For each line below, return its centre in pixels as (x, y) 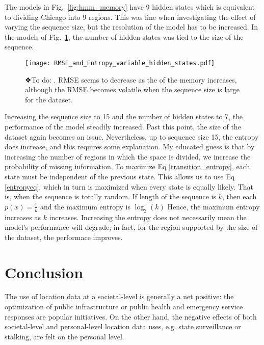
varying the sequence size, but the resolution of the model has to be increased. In (131, 27)
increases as (23, 217)
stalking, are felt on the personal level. (64, 336)
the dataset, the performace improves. (64, 237)
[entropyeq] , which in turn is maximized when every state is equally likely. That (129, 186)
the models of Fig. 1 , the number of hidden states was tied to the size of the (124, 36)
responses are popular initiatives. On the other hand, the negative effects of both (131, 316)
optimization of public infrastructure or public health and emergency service (124, 307)
